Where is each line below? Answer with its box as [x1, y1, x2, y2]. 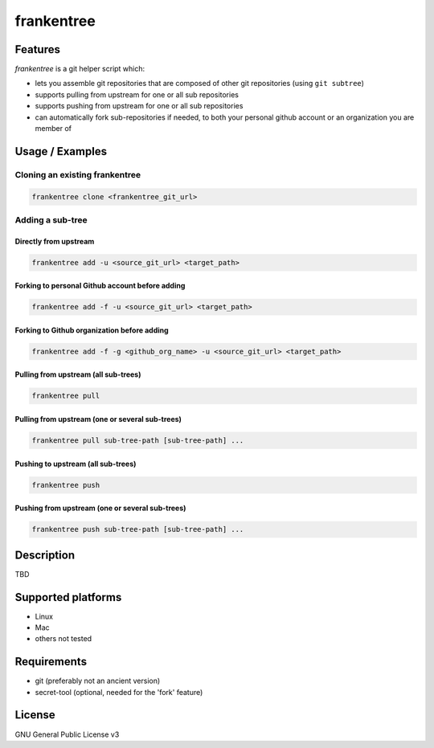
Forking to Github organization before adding [14, 325, 169, 335]
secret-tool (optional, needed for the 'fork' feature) [35, 687, 203, 697]
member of [35, 124, 72, 133]
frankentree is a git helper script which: [14, 64, 145, 74]
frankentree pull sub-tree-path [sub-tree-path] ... [31, 436, 244, 445]
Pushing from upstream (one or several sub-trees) [14, 503, 186, 513]
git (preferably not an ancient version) [35, 676, 161, 686]
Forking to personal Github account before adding [14, 281, 186, 291]
